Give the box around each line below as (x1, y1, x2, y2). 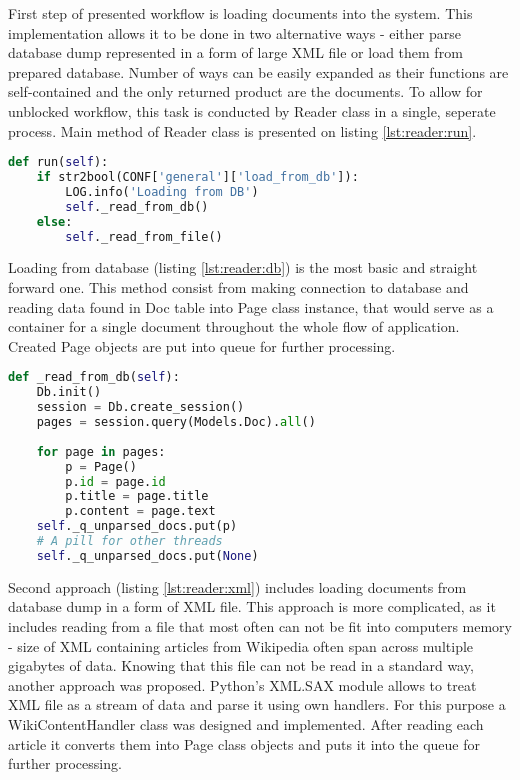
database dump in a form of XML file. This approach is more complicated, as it (8, 596, 496, 617)
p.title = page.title (65, 489, 209, 504)
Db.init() (36, 385, 102, 400)
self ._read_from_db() (65, 199, 209, 214)
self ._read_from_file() (65, 229, 223, 244)
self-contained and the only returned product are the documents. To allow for (8, 81, 483, 102)
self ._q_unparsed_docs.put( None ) (36, 548, 259, 563)
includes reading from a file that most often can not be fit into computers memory (8, 615, 512, 636)
